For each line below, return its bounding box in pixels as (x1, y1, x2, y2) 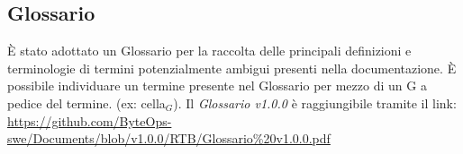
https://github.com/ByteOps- (7, 111, 172, 130)
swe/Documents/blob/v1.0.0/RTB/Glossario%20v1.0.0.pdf (7, 129, 331, 148)
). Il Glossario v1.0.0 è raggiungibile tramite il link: (173, 93, 457, 112)
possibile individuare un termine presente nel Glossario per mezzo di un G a (7, 76, 427, 95)
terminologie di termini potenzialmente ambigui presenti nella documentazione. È (7, 58, 457, 77)
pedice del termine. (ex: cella (7, 93, 166, 112)
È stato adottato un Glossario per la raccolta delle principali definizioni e (7, 41, 412, 60)
